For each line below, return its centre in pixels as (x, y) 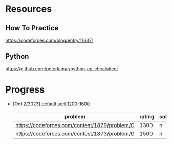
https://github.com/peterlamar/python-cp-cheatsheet (62, 69)
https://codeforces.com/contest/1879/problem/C (75, 125)
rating (147, 116)
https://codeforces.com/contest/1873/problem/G (75, 133)
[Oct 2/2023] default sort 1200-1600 (51, 104)
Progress (25, 89)
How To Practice (32, 28)
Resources (29, 9)
